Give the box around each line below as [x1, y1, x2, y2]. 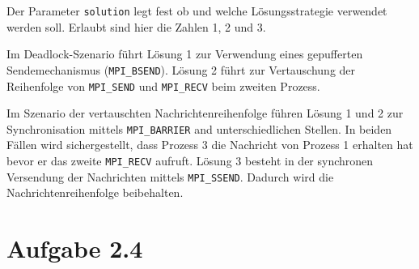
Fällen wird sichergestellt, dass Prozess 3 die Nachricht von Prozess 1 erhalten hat [6, 136, 413, 153]
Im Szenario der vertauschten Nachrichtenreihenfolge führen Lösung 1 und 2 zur [6, 105, 404, 122]
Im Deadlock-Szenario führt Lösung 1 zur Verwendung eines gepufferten [6, 45, 363, 62]
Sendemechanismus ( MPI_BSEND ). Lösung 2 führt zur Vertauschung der [6, 61, 356, 78]
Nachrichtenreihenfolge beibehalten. [6, 184, 184, 201]
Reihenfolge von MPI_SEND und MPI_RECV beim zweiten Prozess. [6, 77, 320, 94]
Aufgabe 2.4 [6, 232, 143, 265]
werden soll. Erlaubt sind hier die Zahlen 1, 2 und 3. [6, 18, 266, 35]
